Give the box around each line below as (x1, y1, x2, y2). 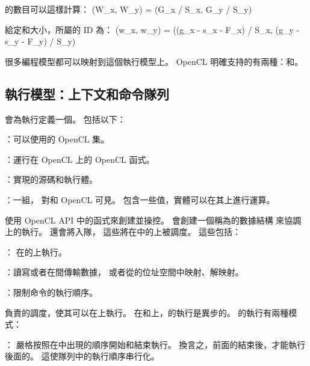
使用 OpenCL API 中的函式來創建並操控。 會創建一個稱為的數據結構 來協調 (5, 213, 302, 226)
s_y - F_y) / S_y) (5, 35, 76, 47)
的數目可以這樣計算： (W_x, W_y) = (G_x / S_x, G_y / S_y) (5, 3, 252, 15)
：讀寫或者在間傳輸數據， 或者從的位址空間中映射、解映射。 (5, 266, 244, 278)
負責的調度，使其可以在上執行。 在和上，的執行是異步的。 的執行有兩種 (5, 306, 289, 319)
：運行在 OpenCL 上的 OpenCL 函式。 (5, 153, 155, 165)
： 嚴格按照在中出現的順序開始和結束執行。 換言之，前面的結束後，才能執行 (5, 338, 306, 350)
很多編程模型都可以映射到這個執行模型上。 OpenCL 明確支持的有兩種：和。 (5, 55, 303, 67)
